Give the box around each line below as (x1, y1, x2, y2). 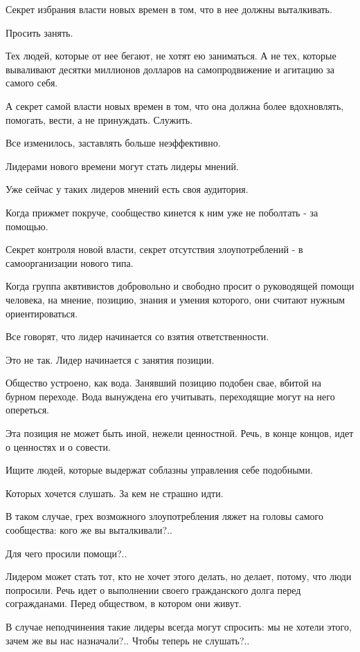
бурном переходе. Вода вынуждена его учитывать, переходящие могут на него (6, 389, 335, 403)
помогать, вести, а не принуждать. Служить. (6, 112, 193, 127)
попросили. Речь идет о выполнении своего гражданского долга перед (6, 582, 301, 597)
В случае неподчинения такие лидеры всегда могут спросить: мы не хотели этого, (6, 620, 352, 633)
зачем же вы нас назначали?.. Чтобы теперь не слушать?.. (6, 633, 250, 647)
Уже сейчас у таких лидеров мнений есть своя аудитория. (6, 182, 249, 196)
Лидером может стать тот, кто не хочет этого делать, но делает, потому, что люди (6, 569, 352, 584)
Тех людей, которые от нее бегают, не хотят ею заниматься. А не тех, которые (6, 48, 336, 63)
